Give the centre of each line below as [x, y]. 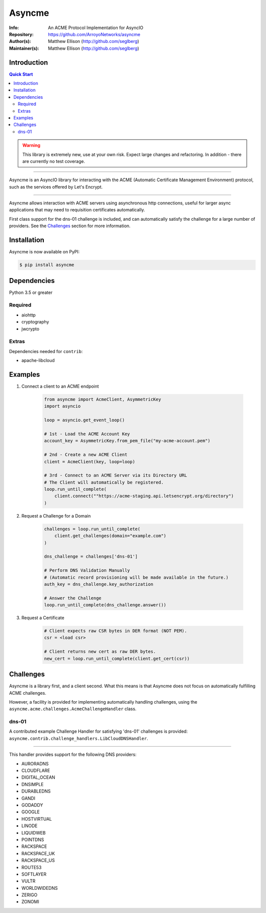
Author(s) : [20, 41]
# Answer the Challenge [73, 598]
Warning [31, 145]
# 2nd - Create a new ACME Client [86, 455]
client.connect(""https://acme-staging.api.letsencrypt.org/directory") [144, 496]
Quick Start [21, 74]
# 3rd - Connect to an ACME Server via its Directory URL [116, 476]
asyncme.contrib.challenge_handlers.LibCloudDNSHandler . [79, 738]
